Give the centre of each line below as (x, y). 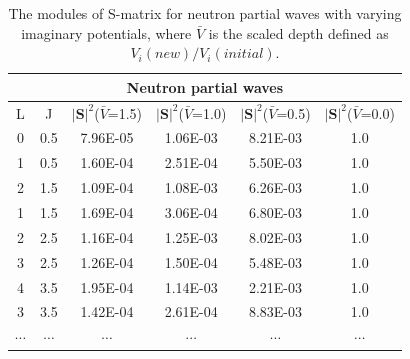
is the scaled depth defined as (298, 32)
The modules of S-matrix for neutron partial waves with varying (205, 13)
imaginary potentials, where (106, 32)
